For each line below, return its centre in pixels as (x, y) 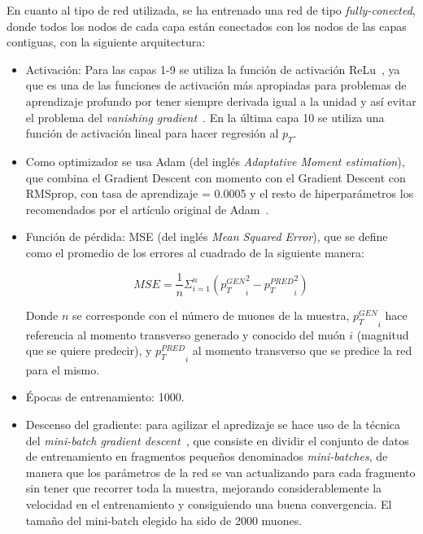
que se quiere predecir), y (89, 350)
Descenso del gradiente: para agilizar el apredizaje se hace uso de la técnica (213, 424)
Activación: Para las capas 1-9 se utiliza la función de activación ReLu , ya (213, 69)
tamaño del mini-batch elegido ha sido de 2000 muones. (164, 520)
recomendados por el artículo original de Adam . (147, 209)
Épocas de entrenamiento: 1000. (105, 397)
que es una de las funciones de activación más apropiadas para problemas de (216, 85)
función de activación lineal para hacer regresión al (152, 133)
